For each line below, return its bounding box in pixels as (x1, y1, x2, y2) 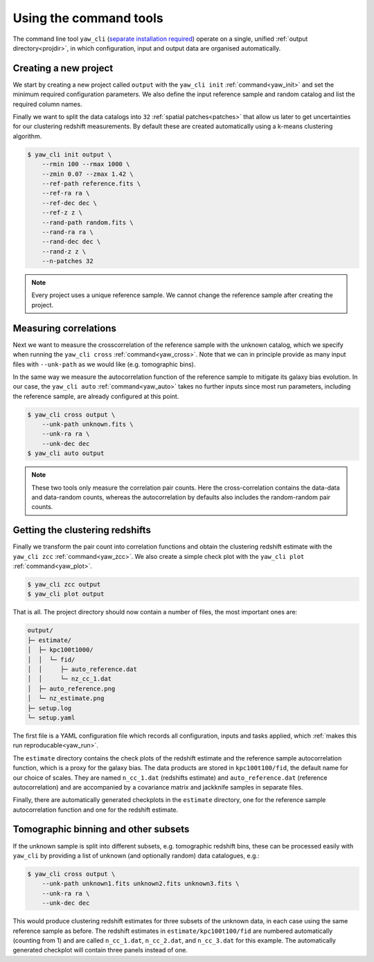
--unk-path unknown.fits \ (42, 420, 134, 429)
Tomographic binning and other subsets (12, 823, 190, 835)
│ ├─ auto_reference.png (27, 684, 116, 693)
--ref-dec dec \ (42, 199, 97, 207)
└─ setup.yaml (27, 713, 75, 722)
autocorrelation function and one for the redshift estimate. (12, 805, 179, 814)
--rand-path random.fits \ (42, 218, 134, 226)
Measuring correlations (12, 322, 117, 334)
